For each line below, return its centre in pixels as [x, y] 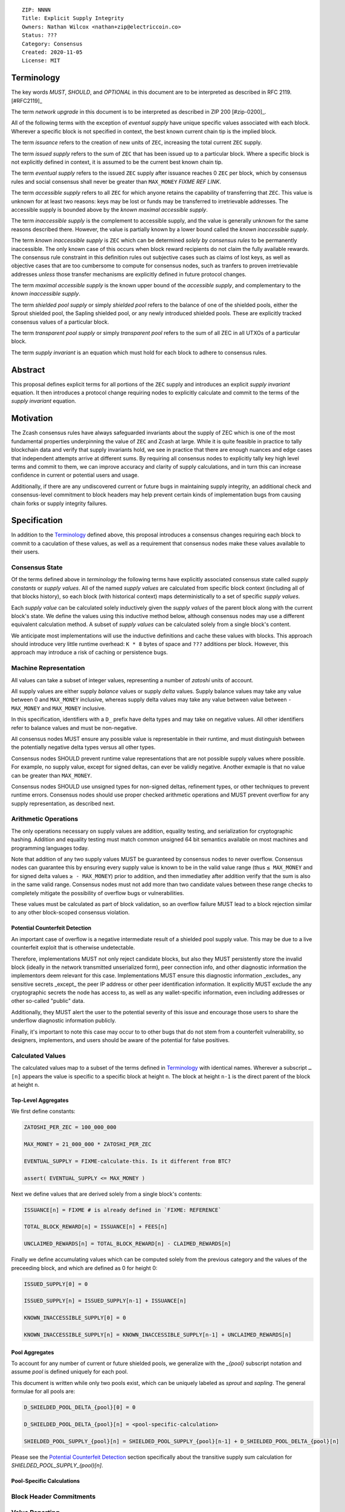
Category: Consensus [52, 44]
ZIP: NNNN [36, 10]
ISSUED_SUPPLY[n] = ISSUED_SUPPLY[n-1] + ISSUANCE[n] [105, 1301]
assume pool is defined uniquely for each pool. [69, 1372]
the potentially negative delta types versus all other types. [83, 748]
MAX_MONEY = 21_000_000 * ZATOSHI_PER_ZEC [88, 1144]
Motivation [32, 418]
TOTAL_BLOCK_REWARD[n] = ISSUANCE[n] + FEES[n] [95, 1227]
